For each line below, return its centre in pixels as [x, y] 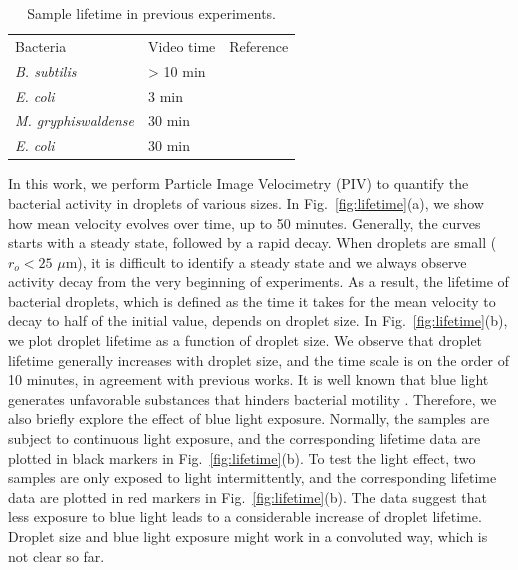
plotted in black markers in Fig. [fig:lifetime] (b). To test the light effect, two [242, 457]
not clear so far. [56, 555]
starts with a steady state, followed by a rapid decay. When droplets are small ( [252, 242]
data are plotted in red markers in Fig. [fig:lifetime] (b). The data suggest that [247, 496]
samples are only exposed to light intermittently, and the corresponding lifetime [252, 477]
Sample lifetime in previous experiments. [151, 13]
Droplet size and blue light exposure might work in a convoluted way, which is [248, 536]
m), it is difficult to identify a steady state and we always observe [266, 261]
